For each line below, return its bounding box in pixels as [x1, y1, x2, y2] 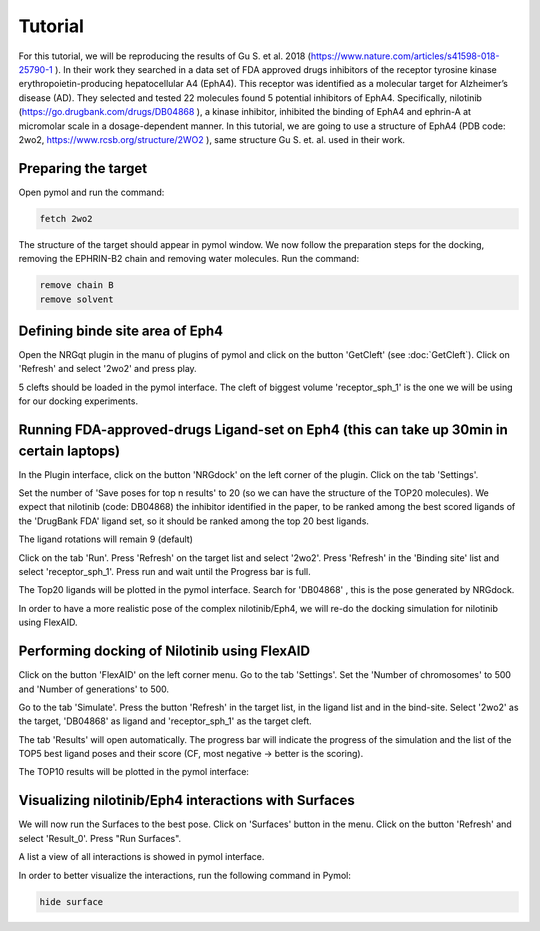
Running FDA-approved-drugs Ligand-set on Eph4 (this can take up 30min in [18, 421, 509, 439]
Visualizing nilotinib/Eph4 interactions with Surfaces [18, 792, 355, 809]
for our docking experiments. [18, 395, 139, 407]
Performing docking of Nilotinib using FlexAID [18, 643, 310, 660]
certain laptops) [18, 442, 120, 459]
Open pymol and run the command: [18, 186, 165, 198]
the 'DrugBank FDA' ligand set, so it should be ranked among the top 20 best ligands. [18, 515, 370, 527]
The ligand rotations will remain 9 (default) [18, 533, 194, 545]
